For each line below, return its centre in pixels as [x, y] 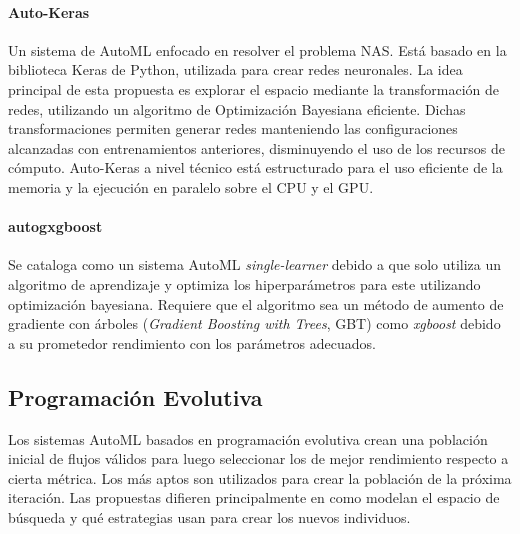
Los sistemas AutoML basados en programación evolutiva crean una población [248, 438]
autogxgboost [55, 226]
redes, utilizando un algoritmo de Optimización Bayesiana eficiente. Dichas [237, 108]
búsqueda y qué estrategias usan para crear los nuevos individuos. [209, 516]
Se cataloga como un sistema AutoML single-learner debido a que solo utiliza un [255, 264]
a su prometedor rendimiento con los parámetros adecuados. [192, 342]
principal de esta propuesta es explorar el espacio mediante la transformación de [253, 88]
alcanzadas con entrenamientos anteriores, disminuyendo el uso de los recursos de [256, 147]
